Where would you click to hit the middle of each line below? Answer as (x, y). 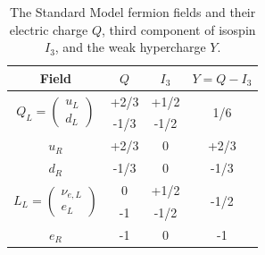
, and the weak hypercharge (130, 47)
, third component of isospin (179, 29)
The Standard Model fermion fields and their (133, 12)
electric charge (49, 29)
